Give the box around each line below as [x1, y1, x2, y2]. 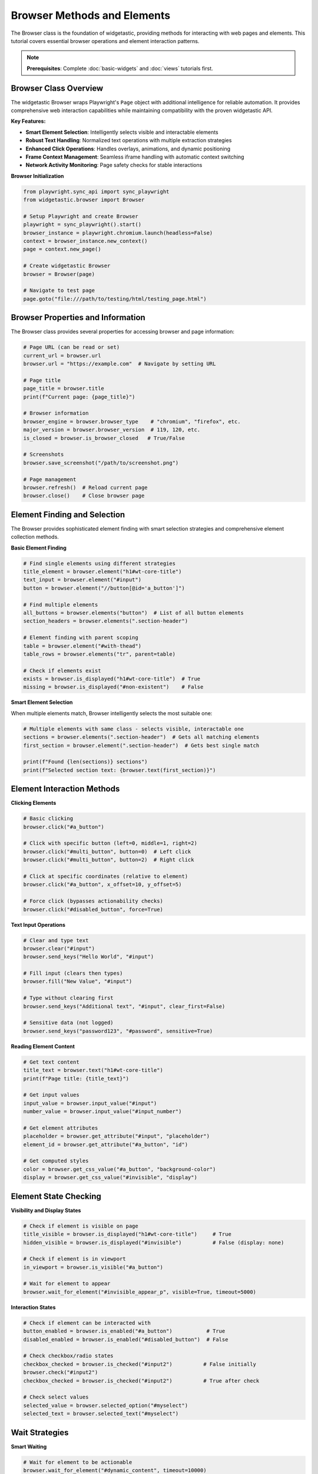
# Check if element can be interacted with [23, 1320, 151, 1326]
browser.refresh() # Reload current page [23, 484, 148, 491]
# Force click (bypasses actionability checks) [23, 898, 163, 904]
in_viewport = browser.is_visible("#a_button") [23, 1264, 163, 1271]
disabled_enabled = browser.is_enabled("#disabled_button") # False [23, 1336, 228, 1343]
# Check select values [23, 1394, 89, 1400]
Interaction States [11, 1304, 56, 1311]
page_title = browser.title [23, 385, 104, 392]
